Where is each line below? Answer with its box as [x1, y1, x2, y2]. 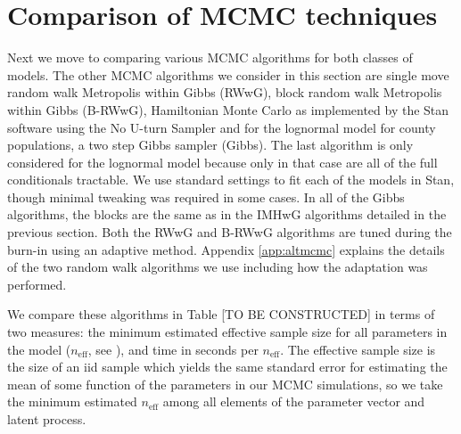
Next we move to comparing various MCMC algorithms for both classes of [7, 48, 413, 67]
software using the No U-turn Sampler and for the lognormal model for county [7, 118, 436, 136]
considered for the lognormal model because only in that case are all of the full [7, 152, 438, 171]
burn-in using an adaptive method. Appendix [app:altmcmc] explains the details [7, 240, 445, 258]
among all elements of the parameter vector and [162, 392, 425, 411]
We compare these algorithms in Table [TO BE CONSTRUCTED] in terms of [7, 305, 435, 323]
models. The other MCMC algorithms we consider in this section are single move [7, 65, 449, 84]
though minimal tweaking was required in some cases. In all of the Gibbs [7, 187, 405, 206]
